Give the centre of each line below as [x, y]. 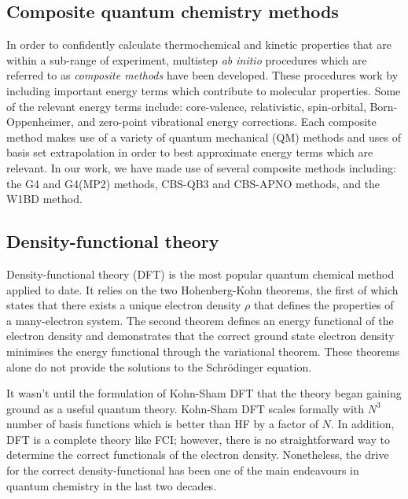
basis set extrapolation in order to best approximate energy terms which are [190, 152]
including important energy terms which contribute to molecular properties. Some [204, 90]
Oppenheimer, [40, 122]
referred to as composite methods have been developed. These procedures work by [202, 75]
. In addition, [362, 424]
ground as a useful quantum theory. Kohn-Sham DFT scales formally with [186, 408]
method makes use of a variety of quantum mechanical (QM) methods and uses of [204, 137]
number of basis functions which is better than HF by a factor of [162, 424]
